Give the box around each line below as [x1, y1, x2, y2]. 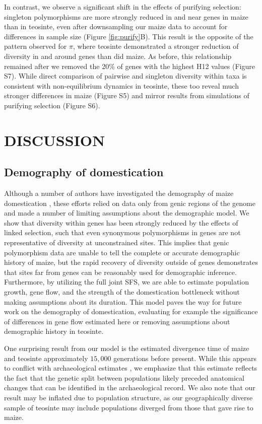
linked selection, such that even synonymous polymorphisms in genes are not [4, 227, 241, 238]
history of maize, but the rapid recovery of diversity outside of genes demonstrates [4, 257, 258, 267]
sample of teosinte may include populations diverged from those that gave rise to [4, 402, 253, 412]
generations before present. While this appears [113, 352, 257, 363]
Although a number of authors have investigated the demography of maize [4, 188, 234, 198]
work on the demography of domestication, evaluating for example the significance [4, 306, 258, 317]
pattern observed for [4, 41, 67, 51]
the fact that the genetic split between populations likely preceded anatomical [4, 372, 244, 383]
